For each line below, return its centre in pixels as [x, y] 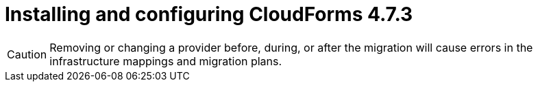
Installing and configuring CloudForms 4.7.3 [209, 14]
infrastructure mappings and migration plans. [166, 61]
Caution [27, 54]
